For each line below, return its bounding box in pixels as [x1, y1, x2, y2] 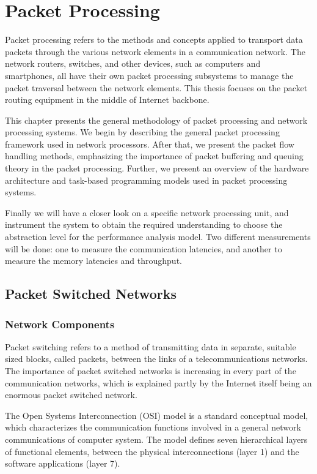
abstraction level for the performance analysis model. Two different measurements [5, 230, 311, 243]
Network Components [5, 316, 115, 331]
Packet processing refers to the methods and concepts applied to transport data [5, 33, 303, 46]
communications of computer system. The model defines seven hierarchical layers [5, 432, 308, 445]
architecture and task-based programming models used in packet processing [5, 173, 288, 186]
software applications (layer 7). [5, 457, 120, 470]
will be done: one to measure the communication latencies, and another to [5, 242, 282, 255]
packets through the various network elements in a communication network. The [5, 45, 305, 58]
